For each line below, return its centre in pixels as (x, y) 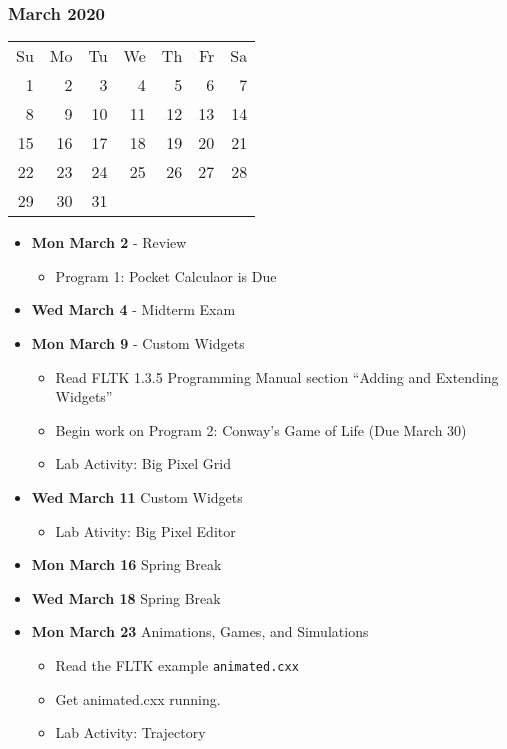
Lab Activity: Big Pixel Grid (143, 463)
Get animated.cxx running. (138, 698)
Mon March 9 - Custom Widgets (138, 343)
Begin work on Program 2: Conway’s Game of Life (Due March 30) (261, 429)
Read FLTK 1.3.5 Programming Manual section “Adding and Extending (277, 376)
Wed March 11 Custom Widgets (137, 496)
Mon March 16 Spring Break (126, 564)
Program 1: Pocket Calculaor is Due (166, 275)
